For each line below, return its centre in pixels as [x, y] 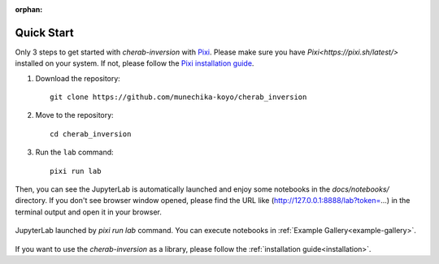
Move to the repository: [74, 115]
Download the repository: [78, 78]
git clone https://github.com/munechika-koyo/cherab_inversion [178, 97]
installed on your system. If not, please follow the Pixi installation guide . [135, 63]
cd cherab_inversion [91, 134]
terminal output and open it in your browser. [88, 212]
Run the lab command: [74, 152]
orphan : [29, 9]
